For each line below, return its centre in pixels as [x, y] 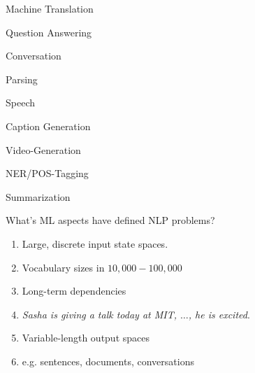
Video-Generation [43, 149]
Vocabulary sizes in [63, 267]
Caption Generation [48, 126]
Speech [20, 103]
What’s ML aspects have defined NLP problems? [110, 220]
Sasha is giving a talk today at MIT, [100, 314]
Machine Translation [50, 8]
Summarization [38, 196]
